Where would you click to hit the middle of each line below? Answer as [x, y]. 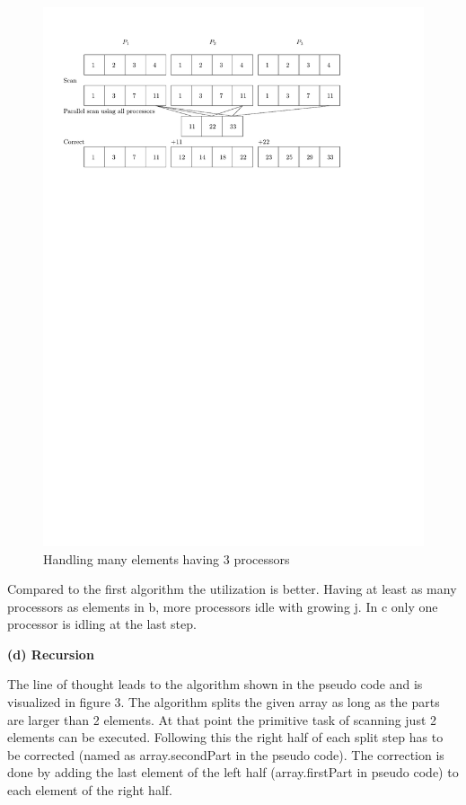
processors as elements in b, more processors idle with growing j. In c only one [223, 606]
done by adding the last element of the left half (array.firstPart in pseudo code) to [233, 772]
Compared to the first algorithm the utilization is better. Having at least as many [232, 589]
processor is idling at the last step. [102, 624]
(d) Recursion [51, 654]
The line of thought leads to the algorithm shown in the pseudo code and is [215, 684]
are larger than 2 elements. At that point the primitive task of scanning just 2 [222, 719]
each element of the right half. [90, 790]
